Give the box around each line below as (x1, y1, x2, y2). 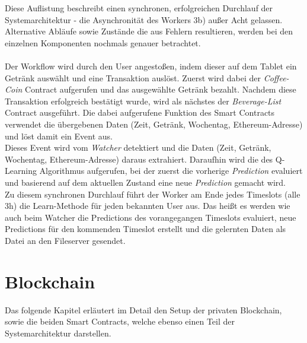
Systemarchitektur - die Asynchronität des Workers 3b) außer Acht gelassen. (5, 13, 283, 26)
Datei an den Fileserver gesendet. (5, 234, 126, 246)
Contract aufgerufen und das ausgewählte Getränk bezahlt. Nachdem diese (25, 83, 296, 96)
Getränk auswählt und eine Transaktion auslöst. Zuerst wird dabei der (5, 71, 261, 84)
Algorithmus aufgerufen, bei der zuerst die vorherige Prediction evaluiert (39, 164, 303, 177)
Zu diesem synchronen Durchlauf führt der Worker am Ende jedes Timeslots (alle (5, 188, 300, 200)
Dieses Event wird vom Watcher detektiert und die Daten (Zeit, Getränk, (5, 141, 271, 154)
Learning (5, 164, 37, 177)
